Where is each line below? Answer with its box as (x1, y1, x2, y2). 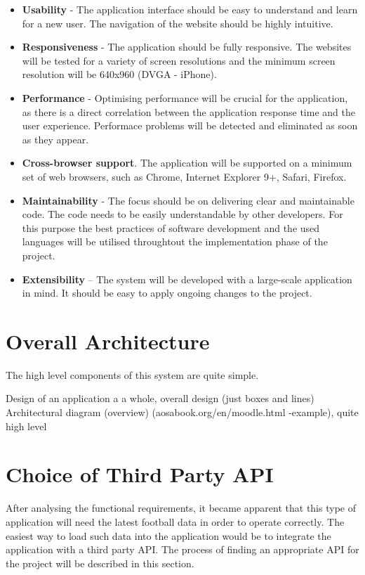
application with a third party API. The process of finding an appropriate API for (6, 542, 359, 557)
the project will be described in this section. (6, 555, 194, 570)
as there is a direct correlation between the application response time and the (22, 104, 355, 119)
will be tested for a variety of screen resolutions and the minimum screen (22, 53, 336, 67)
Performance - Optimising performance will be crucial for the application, (22, 90, 348, 105)
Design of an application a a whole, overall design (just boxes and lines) (6, 391, 314, 406)
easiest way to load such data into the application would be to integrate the (6, 528, 331, 543)
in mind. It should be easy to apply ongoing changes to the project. (22, 285, 312, 300)
